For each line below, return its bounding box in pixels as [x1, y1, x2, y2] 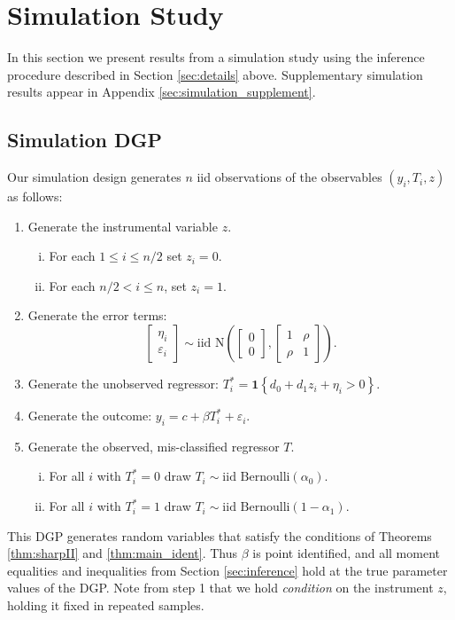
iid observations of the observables [197, 168, 382, 186]
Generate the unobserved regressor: [27, 374, 219, 393]
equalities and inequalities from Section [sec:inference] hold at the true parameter [7, 561, 448, 579]
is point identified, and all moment [252, 544, 440, 562]
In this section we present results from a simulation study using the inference [7, 48, 425, 67]
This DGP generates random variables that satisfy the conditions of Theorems [7, 526, 432, 545]
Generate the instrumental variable [27, 216, 218, 235]
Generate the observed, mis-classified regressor [27, 436, 280, 455]
